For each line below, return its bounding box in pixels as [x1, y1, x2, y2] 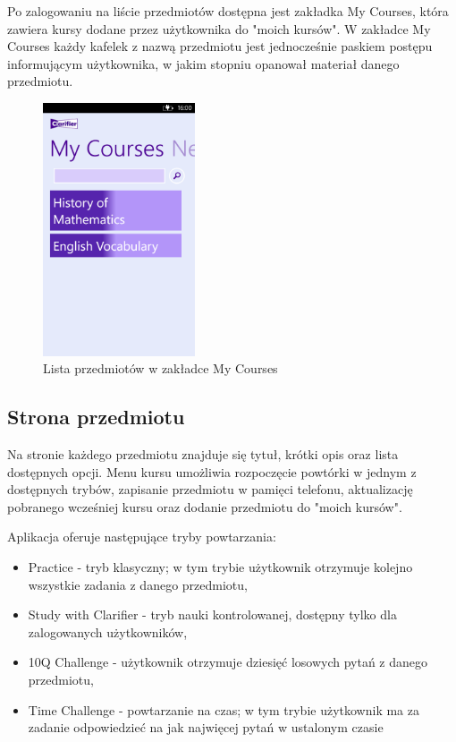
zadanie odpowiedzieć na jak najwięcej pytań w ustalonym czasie [28, 718, 384, 737]
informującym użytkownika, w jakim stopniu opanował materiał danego [7, 54, 400, 72]
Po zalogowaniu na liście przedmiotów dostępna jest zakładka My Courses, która [7, 2, 449, 20]
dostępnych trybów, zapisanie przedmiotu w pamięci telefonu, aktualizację [7, 480, 413, 499]
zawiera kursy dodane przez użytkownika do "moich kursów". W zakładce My [7, 19, 431, 38]
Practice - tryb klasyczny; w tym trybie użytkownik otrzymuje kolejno [28, 557, 413, 576]
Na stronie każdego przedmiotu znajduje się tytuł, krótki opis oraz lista [7, 445, 399, 464]
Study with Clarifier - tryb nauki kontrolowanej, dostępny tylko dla [28, 605, 397, 624]
